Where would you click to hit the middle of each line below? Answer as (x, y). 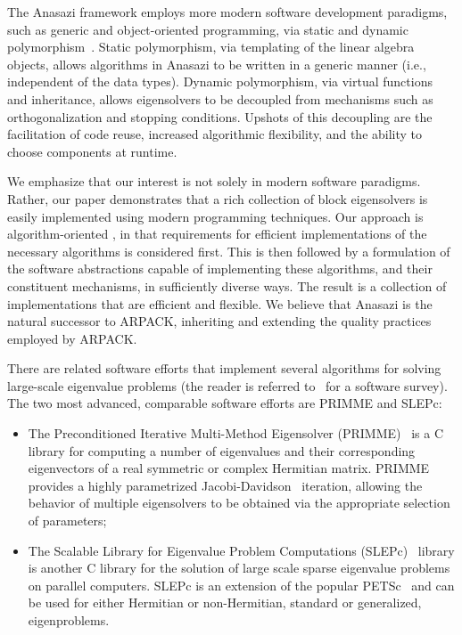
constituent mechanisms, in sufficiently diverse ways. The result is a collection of (227, 285)
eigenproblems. (69, 620)
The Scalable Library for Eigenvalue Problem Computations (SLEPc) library (241, 550)
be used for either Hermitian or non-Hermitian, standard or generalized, (225, 602)
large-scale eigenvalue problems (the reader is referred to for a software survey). (227, 385)
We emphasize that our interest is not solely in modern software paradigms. (214, 181)
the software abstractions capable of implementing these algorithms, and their (220, 269)
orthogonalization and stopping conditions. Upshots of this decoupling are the (220, 116)
